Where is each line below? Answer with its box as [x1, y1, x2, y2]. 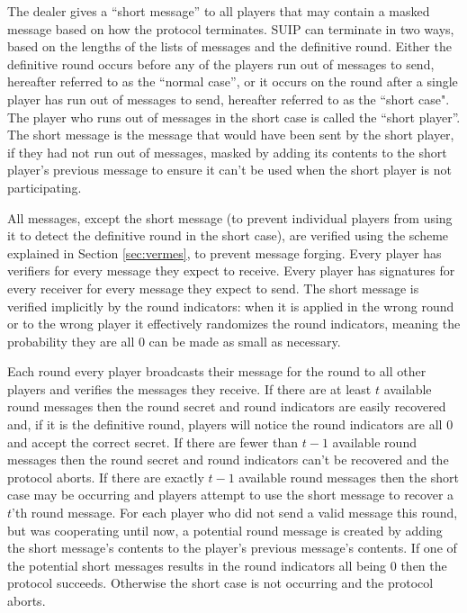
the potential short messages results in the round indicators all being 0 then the [7, 555, 447, 574]
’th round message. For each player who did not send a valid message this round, [12, 503, 458, 522]
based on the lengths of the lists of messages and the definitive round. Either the [7, 37, 452, 56]
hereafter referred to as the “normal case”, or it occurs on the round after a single [7, 72, 458, 91]
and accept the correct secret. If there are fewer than [7, 432, 299, 451]
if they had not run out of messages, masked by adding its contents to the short [7, 142, 447, 161]
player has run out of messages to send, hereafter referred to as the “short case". [7, 89, 450, 108]
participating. [7, 177, 82, 196]
